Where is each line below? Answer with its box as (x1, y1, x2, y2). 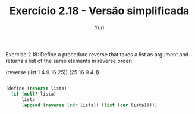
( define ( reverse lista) (5, 85, 67, 91)
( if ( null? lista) (11, 91, 57, 97)
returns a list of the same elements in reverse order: (5, 57, 133, 64)
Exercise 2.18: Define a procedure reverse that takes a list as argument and (5, 50, 189, 58)
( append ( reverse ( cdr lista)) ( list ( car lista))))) (21, 102, 158, 108)
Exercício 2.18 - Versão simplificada (9, 4, 190, 18)
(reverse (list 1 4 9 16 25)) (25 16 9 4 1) (5, 68, 99, 75)
